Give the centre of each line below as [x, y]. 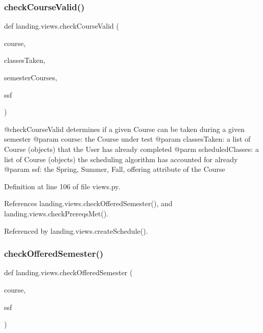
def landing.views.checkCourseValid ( [62, 26]
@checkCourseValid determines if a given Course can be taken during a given [124, 129]
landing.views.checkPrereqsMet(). [56, 213]
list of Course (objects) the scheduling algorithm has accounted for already [121, 159]
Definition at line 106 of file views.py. [62, 186]
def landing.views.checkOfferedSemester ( [68, 272]
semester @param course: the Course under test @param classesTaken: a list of [127, 139]
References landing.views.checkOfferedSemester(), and [88, 203]
